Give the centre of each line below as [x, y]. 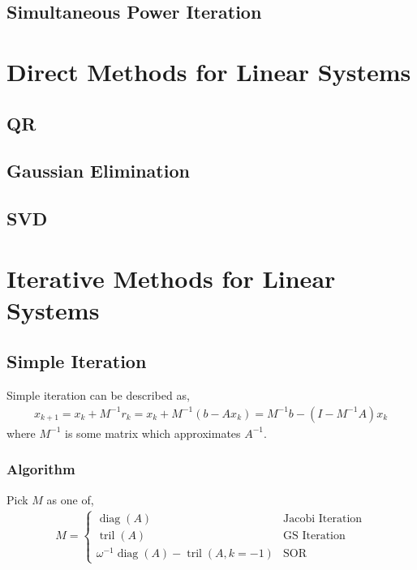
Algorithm [41, 469]
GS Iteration [314, 536]
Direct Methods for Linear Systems [209, 71]
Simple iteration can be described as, [98, 395]
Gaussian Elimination [98, 171]
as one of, [70, 499]
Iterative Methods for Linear [171, 278]
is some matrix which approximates [153, 433]
